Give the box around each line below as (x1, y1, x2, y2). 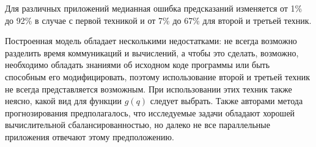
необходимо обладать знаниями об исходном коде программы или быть (5, 58, 270, 71)
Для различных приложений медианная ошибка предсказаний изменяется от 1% (5, 2, 303, 14)
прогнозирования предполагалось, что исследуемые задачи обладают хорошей (5, 106, 295, 119)
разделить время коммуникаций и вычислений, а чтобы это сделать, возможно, (5, 46, 299, 59)
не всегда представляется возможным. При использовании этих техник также (5, 82, 292, 95)
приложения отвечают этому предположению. (5, 130, 174, 143)
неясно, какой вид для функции (5, 94, 122, 107)
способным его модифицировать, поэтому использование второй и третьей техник (5, 70, 310, 83)
